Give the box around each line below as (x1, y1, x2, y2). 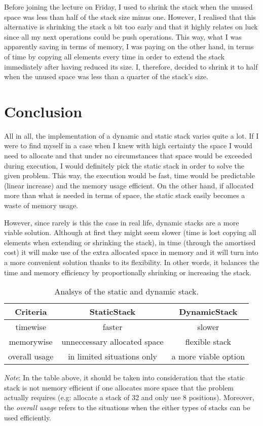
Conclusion (4, 101, 83, 121)
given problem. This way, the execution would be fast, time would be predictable (4, 170, 255, 181)
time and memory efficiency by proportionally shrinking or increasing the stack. (4, 267, 251, 277)
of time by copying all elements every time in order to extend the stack (4, 51, 224, 61)
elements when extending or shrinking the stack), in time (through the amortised (4, 237, 256, 247)
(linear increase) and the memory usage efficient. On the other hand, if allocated (4, 180, 254, 190)
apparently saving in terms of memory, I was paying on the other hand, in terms (4, 41, 254, 52)
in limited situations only (68, 350, 157, 363)
